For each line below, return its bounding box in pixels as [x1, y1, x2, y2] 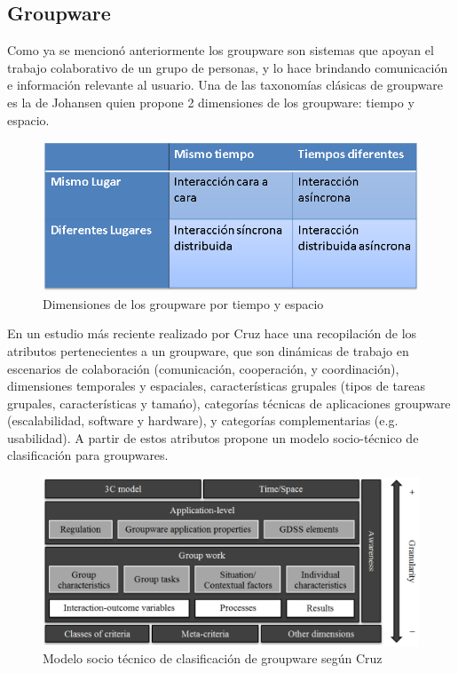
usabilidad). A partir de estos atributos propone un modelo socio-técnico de [7, 428, 419, 447]
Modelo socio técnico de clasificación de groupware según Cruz [43, 649, 383, 668]
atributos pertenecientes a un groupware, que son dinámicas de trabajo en [7, 341, 409, 360]
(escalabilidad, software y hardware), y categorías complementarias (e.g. [7, 411, 399, 430]
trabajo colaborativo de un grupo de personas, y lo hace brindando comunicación [7, 58, 448, 76]
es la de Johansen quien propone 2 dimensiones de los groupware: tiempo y [7, 92, 415, 111]
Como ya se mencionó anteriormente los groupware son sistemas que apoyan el [7, 41, 434, 59]
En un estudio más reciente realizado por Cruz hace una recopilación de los [7, 324, 417, 343]
